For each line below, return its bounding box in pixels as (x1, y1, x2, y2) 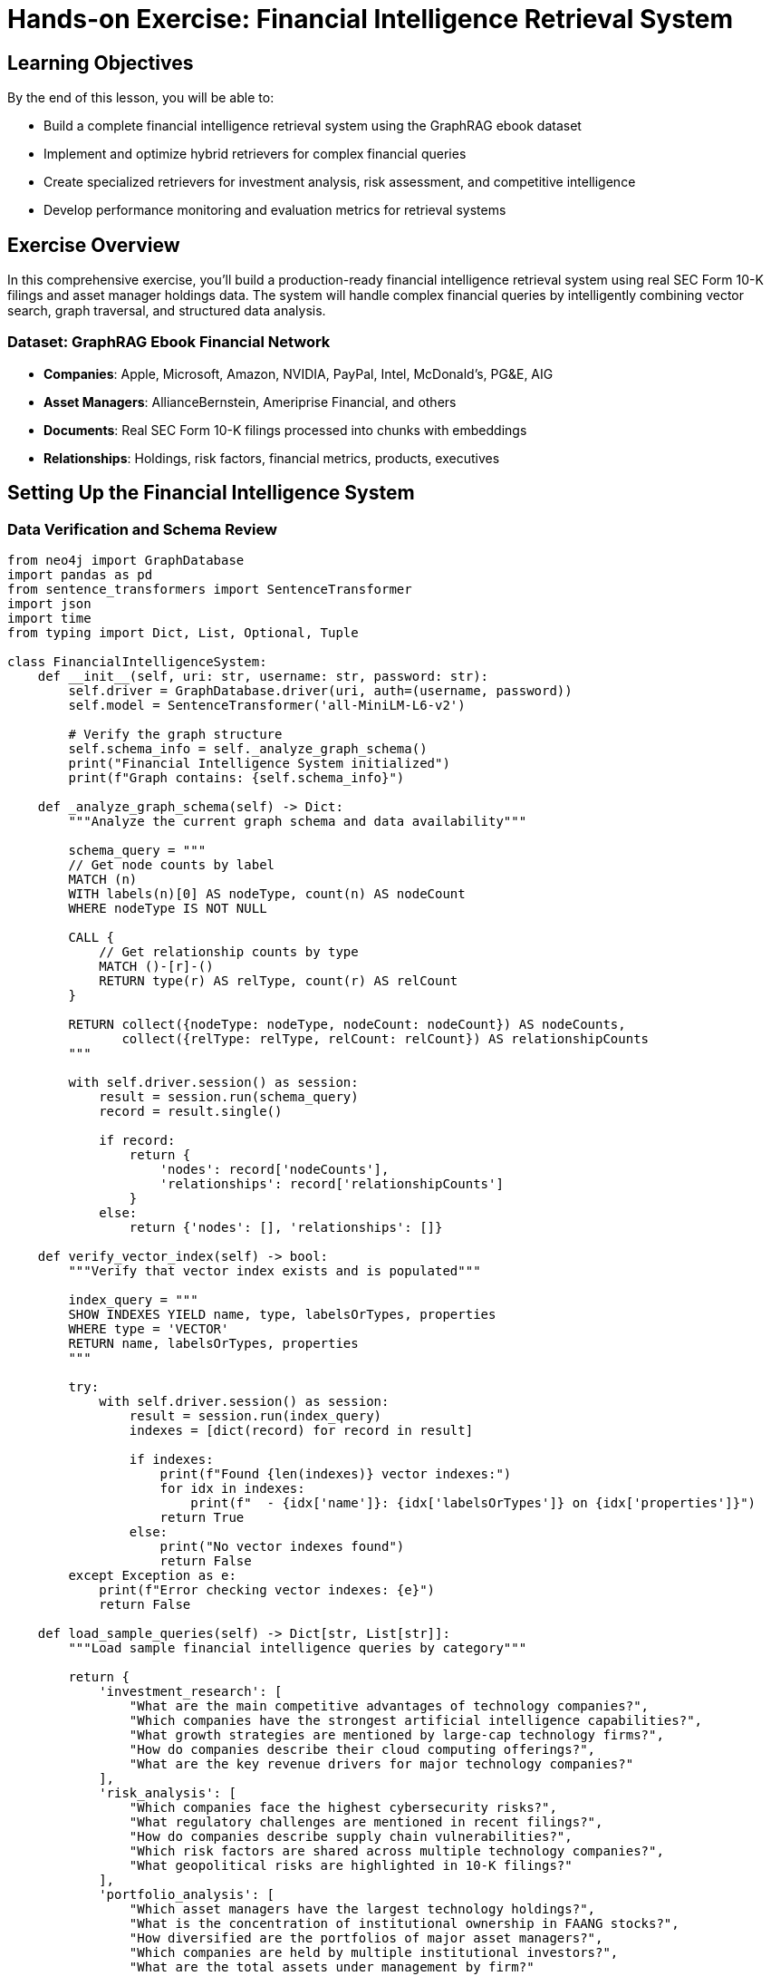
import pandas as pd (7, 567, 153, 582)
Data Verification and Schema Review (7, 519, 277, 538)
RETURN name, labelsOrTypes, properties (68, 1335, 359, 1351)
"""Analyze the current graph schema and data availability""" (68, 813, 527, 828)
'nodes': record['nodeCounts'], (159, 1161, 390, 1177)
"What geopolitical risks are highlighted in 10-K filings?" (129, 1857, 573, 1873)
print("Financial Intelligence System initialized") (68, 755, 450, 770)
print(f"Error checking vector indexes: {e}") (99, 1582, 436, 1597)
